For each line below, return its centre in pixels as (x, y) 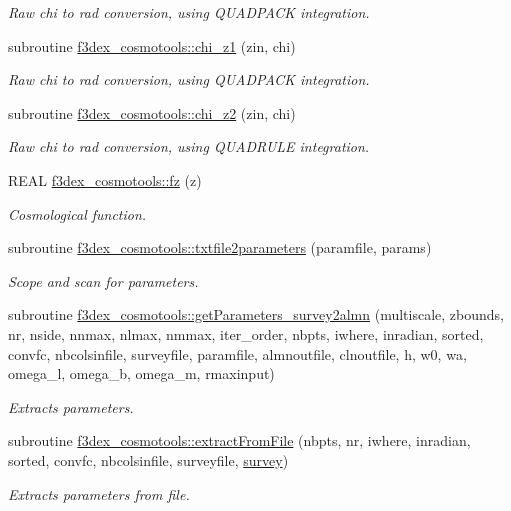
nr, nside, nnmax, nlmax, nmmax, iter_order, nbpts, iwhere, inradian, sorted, (246, 333)
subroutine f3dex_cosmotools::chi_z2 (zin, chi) (152, 112)
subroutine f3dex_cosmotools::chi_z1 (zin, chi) (152, 45)
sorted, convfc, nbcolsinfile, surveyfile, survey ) (148, 459)
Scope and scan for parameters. (103, 280)
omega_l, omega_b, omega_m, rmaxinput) (141, 373)
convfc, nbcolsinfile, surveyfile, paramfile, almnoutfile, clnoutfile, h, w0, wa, (237, 353)
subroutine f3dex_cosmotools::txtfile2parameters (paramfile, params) (220, 247)
